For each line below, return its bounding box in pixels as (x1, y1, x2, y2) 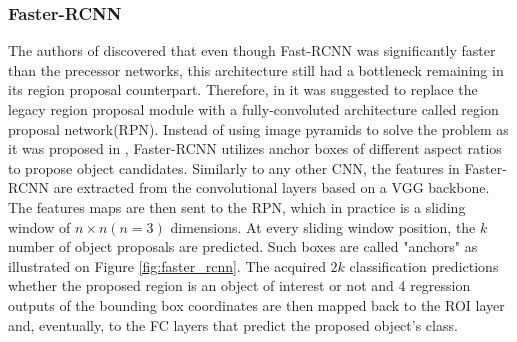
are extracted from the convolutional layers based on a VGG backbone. (53, 177, 490, 198)
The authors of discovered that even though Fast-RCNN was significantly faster (8, 40, 496, 61)
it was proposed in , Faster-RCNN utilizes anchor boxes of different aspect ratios (8, 138, 502, 159)
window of (8, 216, 71, 237)
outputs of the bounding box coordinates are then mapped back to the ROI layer (8, 294, 505, 315)
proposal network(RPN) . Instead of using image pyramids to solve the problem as (8, 118, 509, 139)
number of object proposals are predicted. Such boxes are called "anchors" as (8, 236, 478, 257)
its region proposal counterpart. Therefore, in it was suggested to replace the (8, 79, 478, 100)
